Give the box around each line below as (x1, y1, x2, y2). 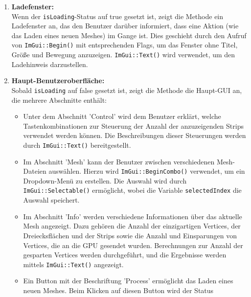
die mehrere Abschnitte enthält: (11, 94, 107, 105)
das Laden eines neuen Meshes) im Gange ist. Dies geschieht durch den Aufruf (11, 30, 247, 40)
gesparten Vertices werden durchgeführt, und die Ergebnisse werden (23, 250, 227, 260)
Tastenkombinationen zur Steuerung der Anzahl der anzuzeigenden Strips (23, 120, 244, 131)
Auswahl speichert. (23, 195, 80, 205)
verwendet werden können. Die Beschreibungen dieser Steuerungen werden (23, 130, 246, 140)
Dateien (23, 166, 46, 176)
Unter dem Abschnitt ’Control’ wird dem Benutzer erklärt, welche (23, 111, 221, 121)
